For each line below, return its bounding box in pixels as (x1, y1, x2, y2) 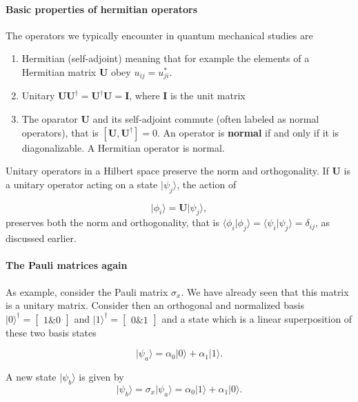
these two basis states (6, 325, 97, 339)
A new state (6, 370, 57, 384)
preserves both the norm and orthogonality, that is (6, 215, 219, 230)
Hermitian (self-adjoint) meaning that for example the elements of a (21, 51, 310, 66)
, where (129, 88, 160, 103)
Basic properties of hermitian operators (6, 1, 198, 16)
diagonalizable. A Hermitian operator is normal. (21, 140, 225, 154)
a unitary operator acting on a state (6, 177, 158, 191)
